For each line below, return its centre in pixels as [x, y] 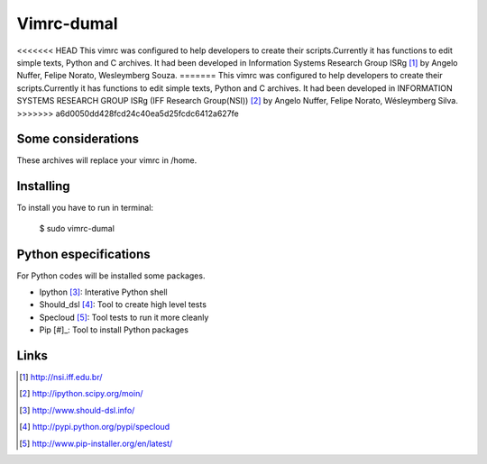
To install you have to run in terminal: [85, 208]
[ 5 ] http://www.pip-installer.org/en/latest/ [96, 443]
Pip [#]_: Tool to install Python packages [114, 330]
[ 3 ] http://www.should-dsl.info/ [77, 410]
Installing [44, 186]
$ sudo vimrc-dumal [77, 228]
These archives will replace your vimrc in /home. [107, 160]
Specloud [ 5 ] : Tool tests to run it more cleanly [124, 317]
